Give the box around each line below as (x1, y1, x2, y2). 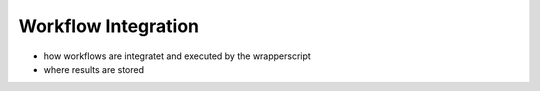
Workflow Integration (18, 15, 200, 37)
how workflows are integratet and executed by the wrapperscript (43, 50, 312, 62)
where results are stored (43, 63, 145, 75)
